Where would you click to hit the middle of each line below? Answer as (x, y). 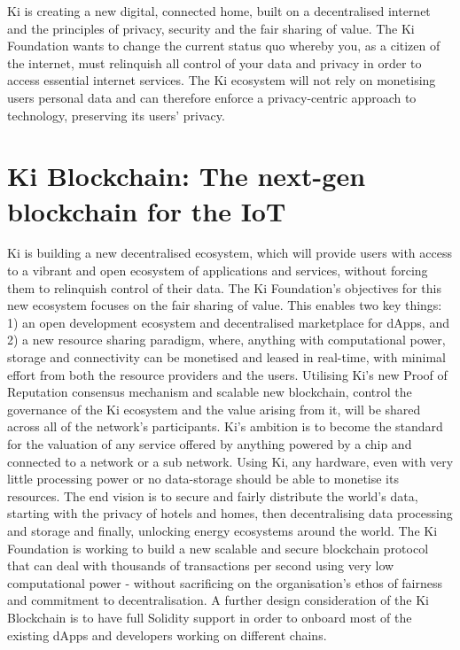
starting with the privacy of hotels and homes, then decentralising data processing (230, 513)
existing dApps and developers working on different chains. (167, 635)
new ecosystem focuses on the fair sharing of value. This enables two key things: (225, 305)
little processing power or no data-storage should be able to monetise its (203, 479)
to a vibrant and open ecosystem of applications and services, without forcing (218, 271)
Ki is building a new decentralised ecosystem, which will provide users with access (230, 253)
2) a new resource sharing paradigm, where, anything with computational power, (226, 340)
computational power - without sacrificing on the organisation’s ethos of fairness (225, 582)
